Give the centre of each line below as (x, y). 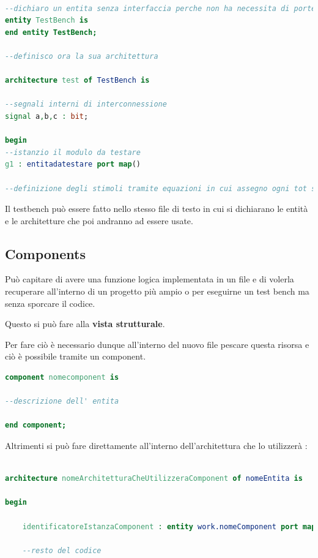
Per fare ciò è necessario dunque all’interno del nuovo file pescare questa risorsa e (157, 344)
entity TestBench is (47, 21)
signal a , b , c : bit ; (47, 116)
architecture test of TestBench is (77, 81)
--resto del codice (62, 550)
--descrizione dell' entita (62, 402)
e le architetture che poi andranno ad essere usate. (99, 220)
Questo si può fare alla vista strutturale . (85, 324)
